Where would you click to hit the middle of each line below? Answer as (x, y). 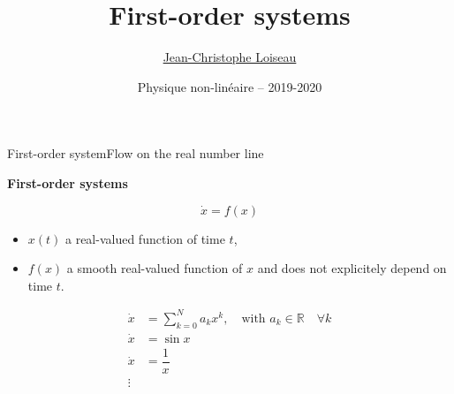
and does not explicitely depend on (352, 268)
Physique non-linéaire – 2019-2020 (230, 86)
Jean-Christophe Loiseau (230, 57)
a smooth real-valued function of (155, 268)
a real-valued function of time (145, 238)
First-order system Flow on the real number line (136, 153)
